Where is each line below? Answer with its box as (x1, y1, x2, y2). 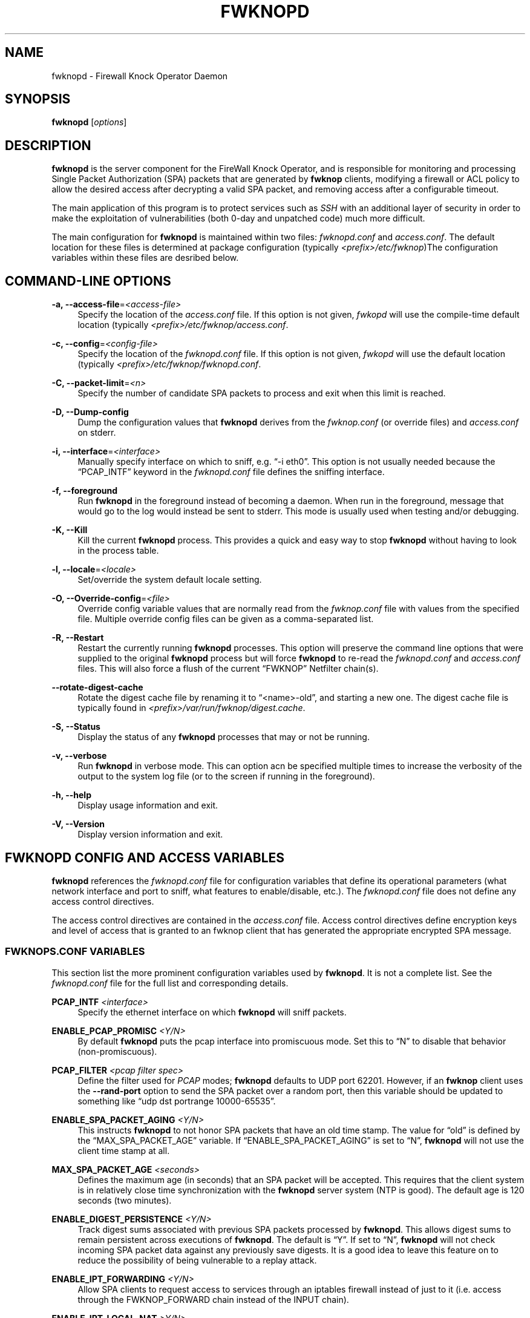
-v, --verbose (51, 750, 107, 761)
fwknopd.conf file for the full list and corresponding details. (51, 977, 289, 988)
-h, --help (51, 790, 91, 801)
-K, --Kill (51, 525, 88, 536)
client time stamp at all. (77, 1145, 170, 1156)
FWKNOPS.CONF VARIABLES (5, 945, 145, 958)
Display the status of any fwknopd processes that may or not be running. (77, 732, 370, 743)
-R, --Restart (51, 632, 104, 643)
